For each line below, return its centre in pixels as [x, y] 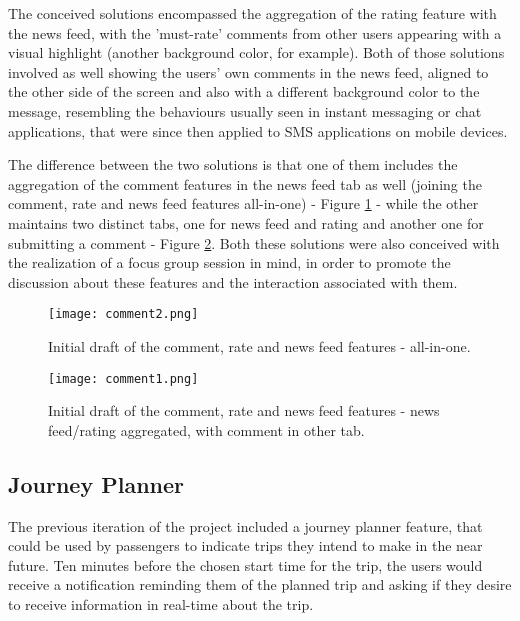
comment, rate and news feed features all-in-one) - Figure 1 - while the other [243, 203]
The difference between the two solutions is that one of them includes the [233, 164]
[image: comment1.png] [123, 378]
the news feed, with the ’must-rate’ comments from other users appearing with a [255, 32]
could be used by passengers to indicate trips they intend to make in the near [245, 545]
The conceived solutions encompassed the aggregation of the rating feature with [252, 13]
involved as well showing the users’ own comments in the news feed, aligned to [248, 71]
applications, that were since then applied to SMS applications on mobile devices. [258, 130]
